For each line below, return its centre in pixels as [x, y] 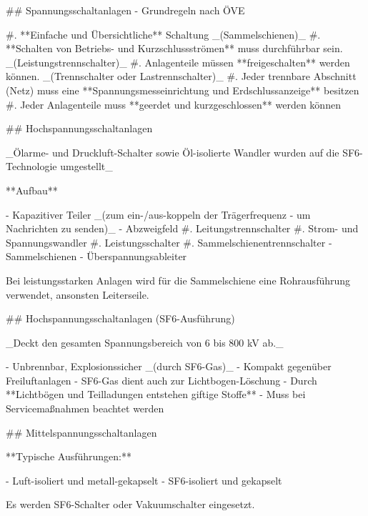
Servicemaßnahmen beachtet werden [85, 408]
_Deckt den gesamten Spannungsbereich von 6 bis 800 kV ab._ [145, 342]
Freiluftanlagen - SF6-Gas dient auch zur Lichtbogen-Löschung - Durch [161, 380]
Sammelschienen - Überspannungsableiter [96, 256]
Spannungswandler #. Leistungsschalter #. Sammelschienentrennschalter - [169, 242]
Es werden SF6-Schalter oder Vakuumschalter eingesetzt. [130, 504]
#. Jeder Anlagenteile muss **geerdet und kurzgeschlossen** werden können [173, 104]
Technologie [31, 166]
